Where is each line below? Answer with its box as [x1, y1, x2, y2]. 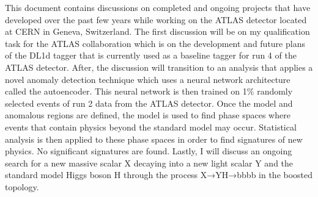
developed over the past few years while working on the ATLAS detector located [5, 13, 307, 26]
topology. [5, 180, 39, 193]
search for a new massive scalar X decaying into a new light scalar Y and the [5, 156, 294, 169]
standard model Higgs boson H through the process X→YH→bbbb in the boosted [5, 168, 313, 181]
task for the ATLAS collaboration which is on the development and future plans [5, 37, 305, 49]
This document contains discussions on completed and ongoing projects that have [5, 1, 311, 13]
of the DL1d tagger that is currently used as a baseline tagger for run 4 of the [5, 49, 297, 62]
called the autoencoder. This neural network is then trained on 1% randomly [5, 85, 293, 98]
